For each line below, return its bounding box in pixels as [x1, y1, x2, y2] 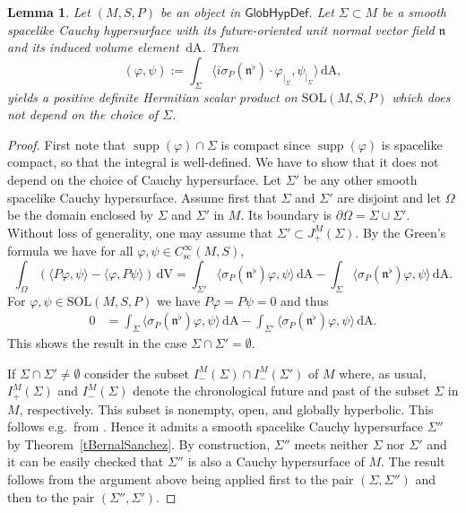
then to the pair [7, 487, 95, 506]
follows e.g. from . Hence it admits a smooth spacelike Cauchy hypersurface [7, 417, 424, 436]
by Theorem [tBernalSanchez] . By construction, [7, 434, 271, 453]
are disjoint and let [337, 187, 442, 206]
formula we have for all [7, 241, 134, 260]
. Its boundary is [240, 205, 332, 224]
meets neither [294, 434, 369, 453]
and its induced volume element [7, 38, 179, 57]
